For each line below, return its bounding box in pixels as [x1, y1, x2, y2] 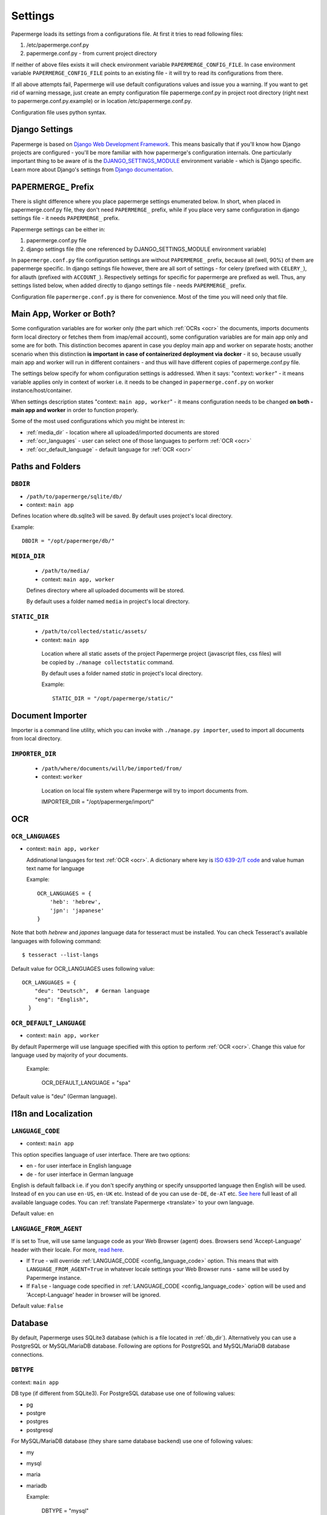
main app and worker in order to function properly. [11, 406, 139, 413]
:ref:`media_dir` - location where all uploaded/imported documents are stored [26, 428, 219, 436]
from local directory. [11, 734, 62, 742]
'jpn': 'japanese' [49, 907, 105, 914]
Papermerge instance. [26, 1274, 82, 1281]
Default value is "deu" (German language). [11, 1093, 117, 1100]
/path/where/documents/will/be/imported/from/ [41, 765, 182, 772]
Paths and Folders [11, 461, 81, 472]
